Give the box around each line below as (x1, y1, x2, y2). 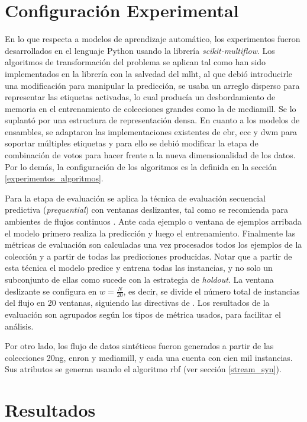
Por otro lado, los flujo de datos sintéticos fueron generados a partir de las (5, 340, 274, 352)
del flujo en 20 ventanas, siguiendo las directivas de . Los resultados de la (5, 296, 270, 309)
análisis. (5, 319, 34, 332)
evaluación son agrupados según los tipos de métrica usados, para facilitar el (5, 308, 281, 321)
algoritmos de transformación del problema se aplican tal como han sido (5, 56, 266, 68)
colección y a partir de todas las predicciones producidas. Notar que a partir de (5, 250, 292, 262)
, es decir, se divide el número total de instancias (123, 284, 300, 297)
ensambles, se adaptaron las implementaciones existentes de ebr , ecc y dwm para (5, 125, 298, 138)
